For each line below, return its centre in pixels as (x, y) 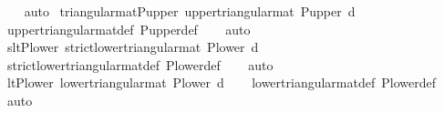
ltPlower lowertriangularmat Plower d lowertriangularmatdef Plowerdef (221, 82)
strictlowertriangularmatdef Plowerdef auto (140, 64)
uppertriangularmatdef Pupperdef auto (129, 29)
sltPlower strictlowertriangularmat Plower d (133, 47)
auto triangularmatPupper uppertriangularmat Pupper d (190, 11)
